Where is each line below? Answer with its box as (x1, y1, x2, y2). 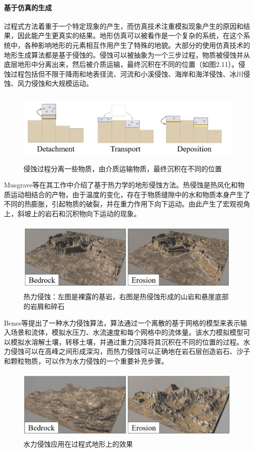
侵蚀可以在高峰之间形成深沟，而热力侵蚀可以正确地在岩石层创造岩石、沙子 (10, 346, 250, 356)
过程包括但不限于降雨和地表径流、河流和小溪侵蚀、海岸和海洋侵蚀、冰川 (10, 68, 243, 79)
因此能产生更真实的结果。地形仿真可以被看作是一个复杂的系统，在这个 (17, 30, 243, 41)
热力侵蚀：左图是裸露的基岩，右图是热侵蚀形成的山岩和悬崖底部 (23, 291, 229, 302)
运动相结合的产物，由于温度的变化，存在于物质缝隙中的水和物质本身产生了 (10, 189, 250, 199)
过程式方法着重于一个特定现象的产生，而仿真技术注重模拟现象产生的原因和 (4, 21, 243, 31)
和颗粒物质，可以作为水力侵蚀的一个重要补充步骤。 (4, 356, 168, 366)
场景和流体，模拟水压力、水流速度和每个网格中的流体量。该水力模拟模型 (10, 327, 243, 337)
